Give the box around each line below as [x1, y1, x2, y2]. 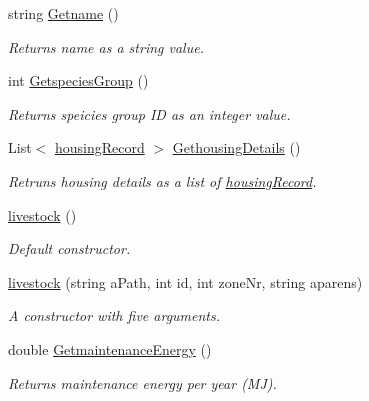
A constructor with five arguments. [8, 305, 221, 326]
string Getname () [8, 3, 119, 23]
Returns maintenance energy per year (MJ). [8, 372, 277, 393]
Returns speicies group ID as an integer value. [8, 103, 291, 124]
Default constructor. [8, 238, 131, 259]
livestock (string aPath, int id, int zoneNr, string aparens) [8, 271, 363, 292]
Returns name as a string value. [8, 36, 204, 57]
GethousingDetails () [172, 137, 301, 158]
